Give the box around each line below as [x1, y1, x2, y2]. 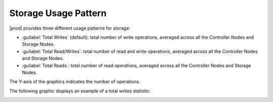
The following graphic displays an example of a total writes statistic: [9, 88, 151, 94]
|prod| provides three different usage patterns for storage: [9, 25, 131, 31]
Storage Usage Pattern [9, 8, 107, 19]
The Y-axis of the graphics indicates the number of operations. [9, 78, 141, 85]
